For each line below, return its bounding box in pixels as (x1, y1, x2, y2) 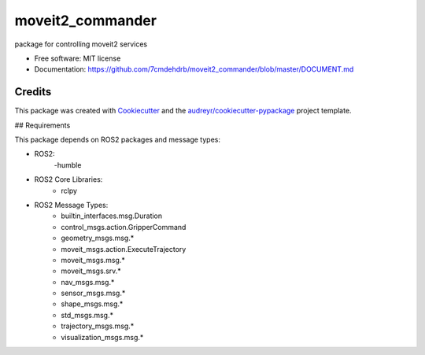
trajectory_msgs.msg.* (61, 321, 135, 331)
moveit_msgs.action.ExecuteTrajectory (61, 244, 187, 253)
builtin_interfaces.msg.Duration (61, 211, 163, 220)
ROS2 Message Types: (34, 200, 109, 209)
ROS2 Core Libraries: (34, 175, 103, 184)
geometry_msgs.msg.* (61, 233, 135, 243)
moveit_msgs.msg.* (61, 255, 125, 264)
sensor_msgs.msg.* (61, 288, 126, 298)
